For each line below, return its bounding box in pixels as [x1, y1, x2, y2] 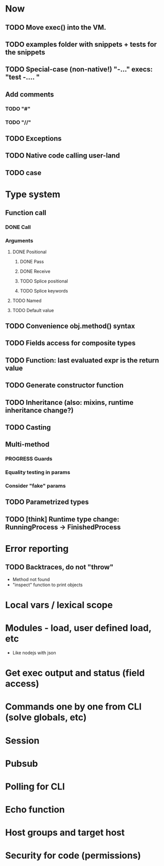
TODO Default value [12, 307, 54, 313]
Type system [5, 188, 61, 200]
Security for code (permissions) [5, 850, 141, 861]
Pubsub [5, 758, 38, 769]
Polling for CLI [5, 781, 65, 792]
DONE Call [5, 224, 31, 231]
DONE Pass [20, 258, 44, 264]
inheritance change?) [5, 406, 74, 414]
